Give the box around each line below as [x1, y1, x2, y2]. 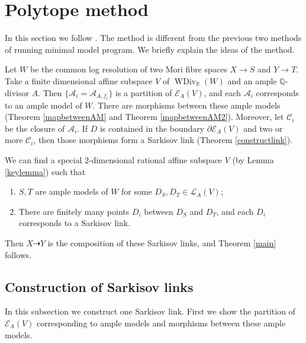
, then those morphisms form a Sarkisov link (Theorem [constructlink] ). [33, 134, 293, 146]
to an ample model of [5, 99, 82, 111]
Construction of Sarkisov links [5, 277, 194, 296]
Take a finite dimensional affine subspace [5, 74, 153, 87]
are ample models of [35, 185, 108, 198]
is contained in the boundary [99, 122, 205, 134]
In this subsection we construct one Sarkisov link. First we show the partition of [5, 305, 295, 317]
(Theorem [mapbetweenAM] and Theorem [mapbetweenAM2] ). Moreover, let [5, 110, 284, 123]
